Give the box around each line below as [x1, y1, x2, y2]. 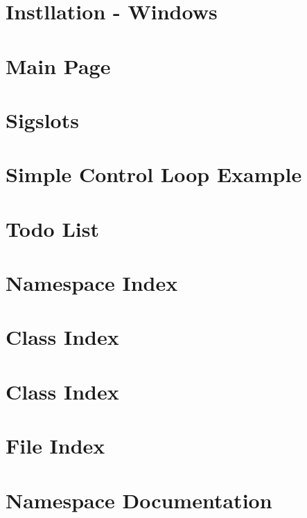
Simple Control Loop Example [6, 160, 302, 188]
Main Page [6, 51, 111, 80]
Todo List [6, 214, 99, 242]
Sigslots [6, 105, 79, 134]
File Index [6, 431, 105, 460]
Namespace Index [6, 269, 178, 297]
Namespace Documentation [6, 485, 272, 514]
